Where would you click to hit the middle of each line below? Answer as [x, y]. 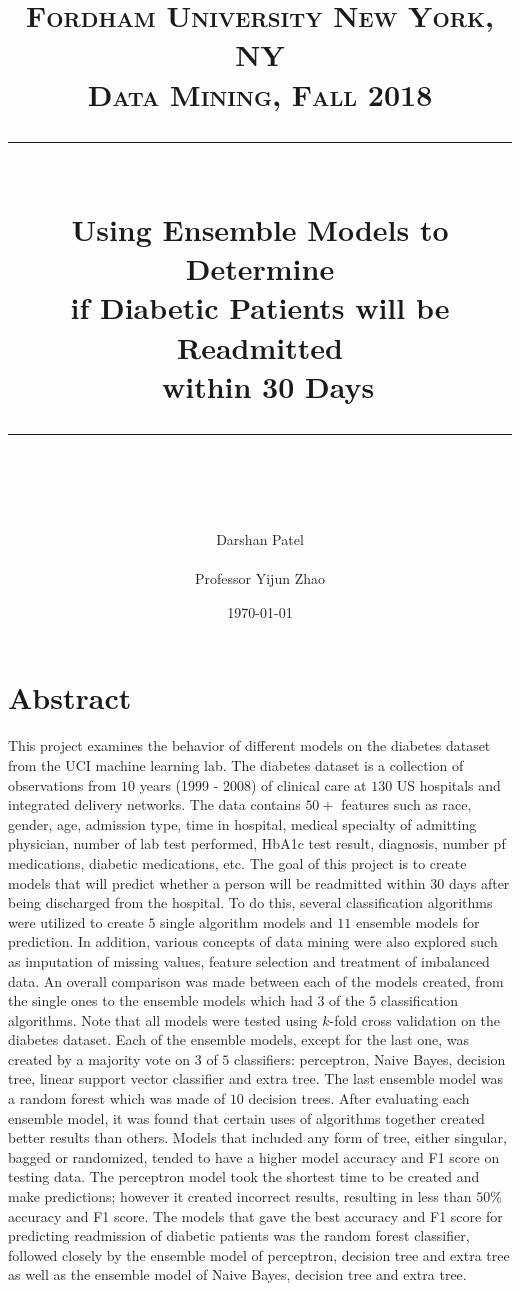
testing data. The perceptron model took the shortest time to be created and [244, 1176]
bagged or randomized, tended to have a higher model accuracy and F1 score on [254, 1156]
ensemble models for [417, 921]
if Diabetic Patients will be [260, 307]
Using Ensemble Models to [260, 228]
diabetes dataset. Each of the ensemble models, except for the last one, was [239, 1039]
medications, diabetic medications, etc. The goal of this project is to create [237, 862]
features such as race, [406, 804]
